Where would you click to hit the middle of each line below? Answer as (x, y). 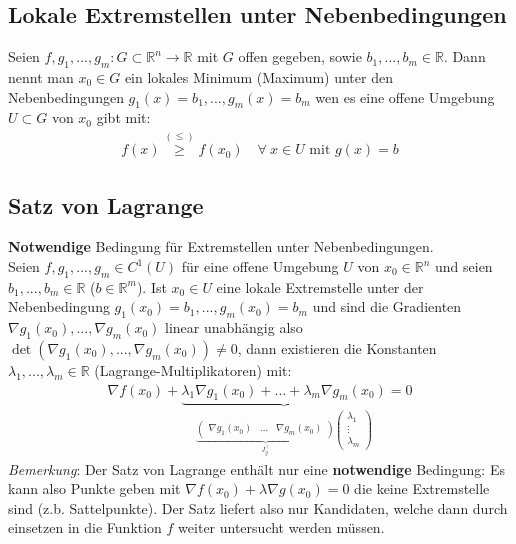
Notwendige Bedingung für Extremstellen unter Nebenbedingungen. (221, 246)
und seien (463, 266)
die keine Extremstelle (422, 488)
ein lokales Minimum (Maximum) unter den (258, 77)
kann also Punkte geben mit (94, 488)
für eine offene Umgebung (260, 266)
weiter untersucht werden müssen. (281, 527)
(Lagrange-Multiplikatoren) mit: (193, 370)
